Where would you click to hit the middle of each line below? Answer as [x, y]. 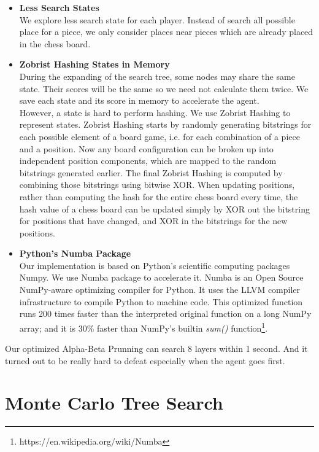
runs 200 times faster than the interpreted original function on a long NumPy [165, 314]
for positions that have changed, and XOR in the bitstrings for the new [153, 221]
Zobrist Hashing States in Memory [94, 64]
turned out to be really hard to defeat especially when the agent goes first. [145, 360]
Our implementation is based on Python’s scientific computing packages [155, 265]
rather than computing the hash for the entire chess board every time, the [159, 196]
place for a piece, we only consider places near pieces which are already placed [166, 32]
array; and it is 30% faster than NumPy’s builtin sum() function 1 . [144, 327]
